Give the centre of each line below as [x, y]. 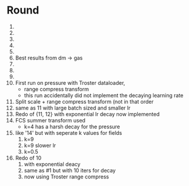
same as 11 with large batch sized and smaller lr [73, 108]
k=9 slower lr [40, 145]
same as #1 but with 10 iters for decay [70, 170]
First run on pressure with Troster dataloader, [70, 82]
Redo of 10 [28, 158]
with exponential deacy [52, 164]
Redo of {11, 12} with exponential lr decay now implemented [87, 114]
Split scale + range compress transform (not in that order [84, 101]
